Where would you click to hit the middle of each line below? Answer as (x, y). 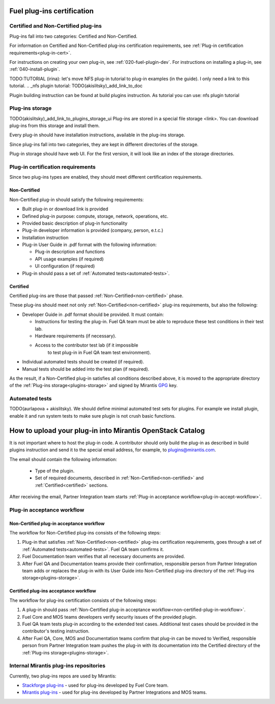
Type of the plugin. (55, 471)
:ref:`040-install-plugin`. (35, 69)
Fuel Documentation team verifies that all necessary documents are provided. (104, 556)
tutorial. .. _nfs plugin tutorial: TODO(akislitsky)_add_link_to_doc (76, 86)
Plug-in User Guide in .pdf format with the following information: (89, 245)
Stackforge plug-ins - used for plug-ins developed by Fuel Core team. (95, 685)
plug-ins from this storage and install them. (54, 126)
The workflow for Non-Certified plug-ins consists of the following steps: (85, 533)
